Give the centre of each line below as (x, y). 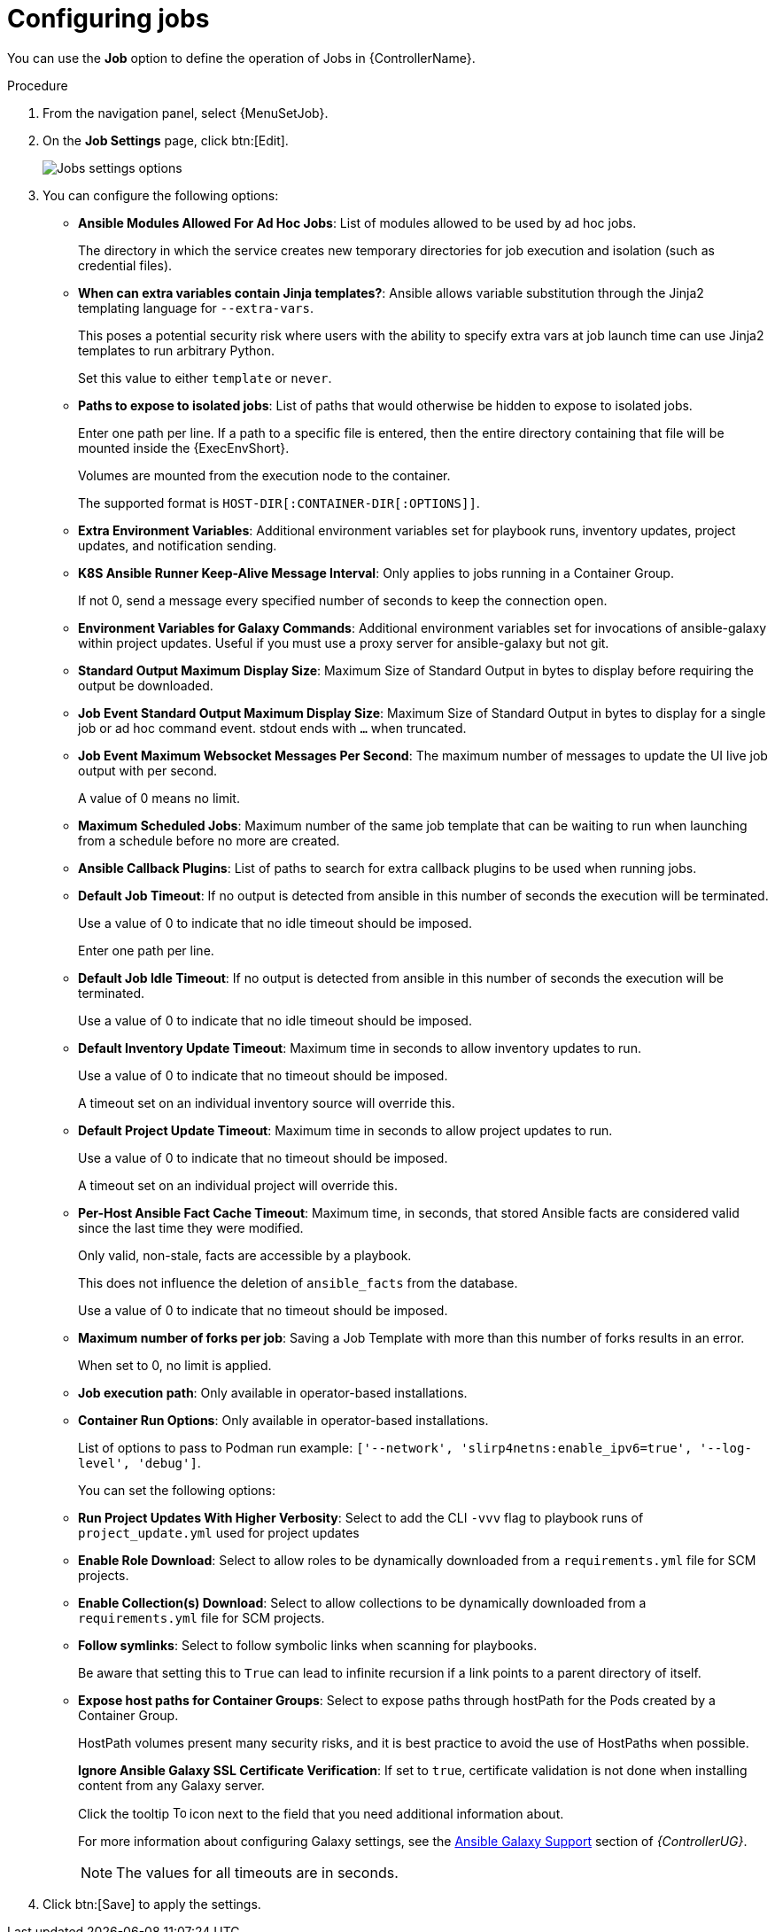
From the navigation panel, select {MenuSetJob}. (186, 113)
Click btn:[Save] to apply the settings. (152, 1904)
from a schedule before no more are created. (209, 840)
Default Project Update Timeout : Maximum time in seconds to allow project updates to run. (345, 1130)
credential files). (125, 265)
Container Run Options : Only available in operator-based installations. (283, 1420)
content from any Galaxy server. (171, 1785)
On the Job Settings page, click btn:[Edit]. (166, 140)
